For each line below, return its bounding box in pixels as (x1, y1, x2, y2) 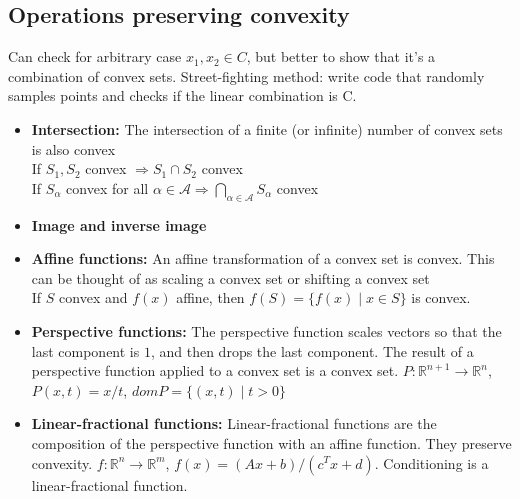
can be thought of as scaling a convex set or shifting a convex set (31, 267, 430, 288)
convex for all (66, 177, 149, 198)
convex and (59, 287, 128, 308)
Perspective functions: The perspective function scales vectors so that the (31, 320, 502, 341)
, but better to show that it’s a (246, 46, 436, 67)
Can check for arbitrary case (8, 46, 182, 67)
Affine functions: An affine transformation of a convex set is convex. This (31, 248, 495, 269)
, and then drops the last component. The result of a (150, 340, 474, 361)
